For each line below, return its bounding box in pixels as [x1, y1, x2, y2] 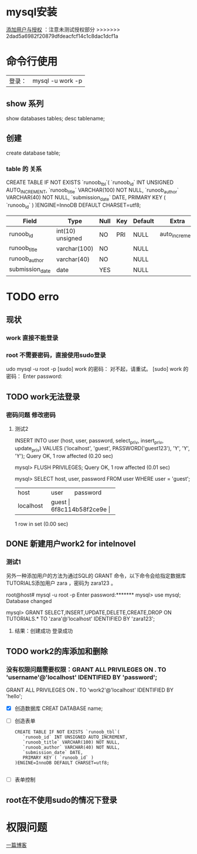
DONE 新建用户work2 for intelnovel [6, 539, 136, 549]
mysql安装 [6, 5, 57, 19]
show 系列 [6, 99, 44, 109]
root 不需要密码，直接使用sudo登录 [6, 351, 107, 359]
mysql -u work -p [32, 76, 83, 85]
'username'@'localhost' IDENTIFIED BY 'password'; [6, 673, 158, 681]
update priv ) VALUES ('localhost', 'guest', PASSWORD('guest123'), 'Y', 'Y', [14, 444, 190, 453]
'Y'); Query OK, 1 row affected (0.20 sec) [14, 452, 113, 459]
